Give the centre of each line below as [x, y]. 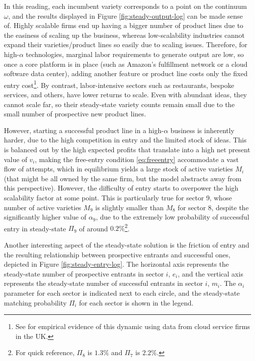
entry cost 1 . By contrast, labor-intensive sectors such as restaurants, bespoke [119, 84]
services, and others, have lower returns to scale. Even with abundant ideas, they [126, 94]
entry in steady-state [35, 228]
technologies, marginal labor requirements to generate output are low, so [135, 54]
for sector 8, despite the [213, 207]
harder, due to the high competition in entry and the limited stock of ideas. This [125, 140]
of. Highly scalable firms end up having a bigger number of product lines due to [124, 25]
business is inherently [202, 130]
